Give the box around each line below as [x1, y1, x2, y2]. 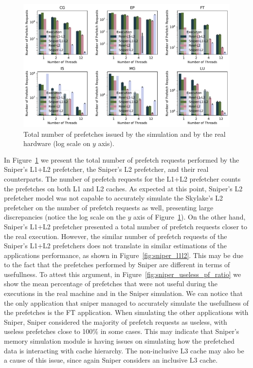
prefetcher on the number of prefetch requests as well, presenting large [4, 202, 214, 212]
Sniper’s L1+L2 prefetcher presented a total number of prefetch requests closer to [4, 221, 248, 231]
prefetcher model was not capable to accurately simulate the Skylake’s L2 [4, 193, 223, 203]
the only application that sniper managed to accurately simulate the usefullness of [4, 297, 249, 308]
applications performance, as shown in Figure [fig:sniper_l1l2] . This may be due [4, 250, 243, 260]
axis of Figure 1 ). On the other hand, [133, 212, 246, 222]
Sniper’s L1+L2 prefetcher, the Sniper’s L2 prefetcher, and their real [4, 164, 209, 174]
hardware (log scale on [23, 138, 90, 148]
